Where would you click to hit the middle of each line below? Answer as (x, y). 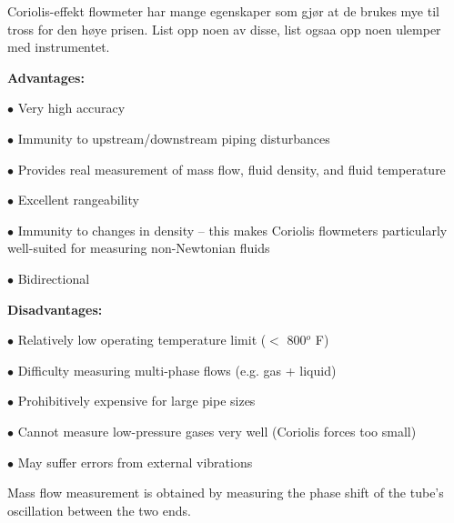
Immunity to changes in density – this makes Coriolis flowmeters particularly (232, 230)
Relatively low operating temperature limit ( (142, 340)
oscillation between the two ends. (99, 510)
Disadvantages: (55, 309)
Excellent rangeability (78, 200)
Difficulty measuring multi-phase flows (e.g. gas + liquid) (177, 370)
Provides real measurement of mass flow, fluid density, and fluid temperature (232, 169)
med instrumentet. (59, 47)
